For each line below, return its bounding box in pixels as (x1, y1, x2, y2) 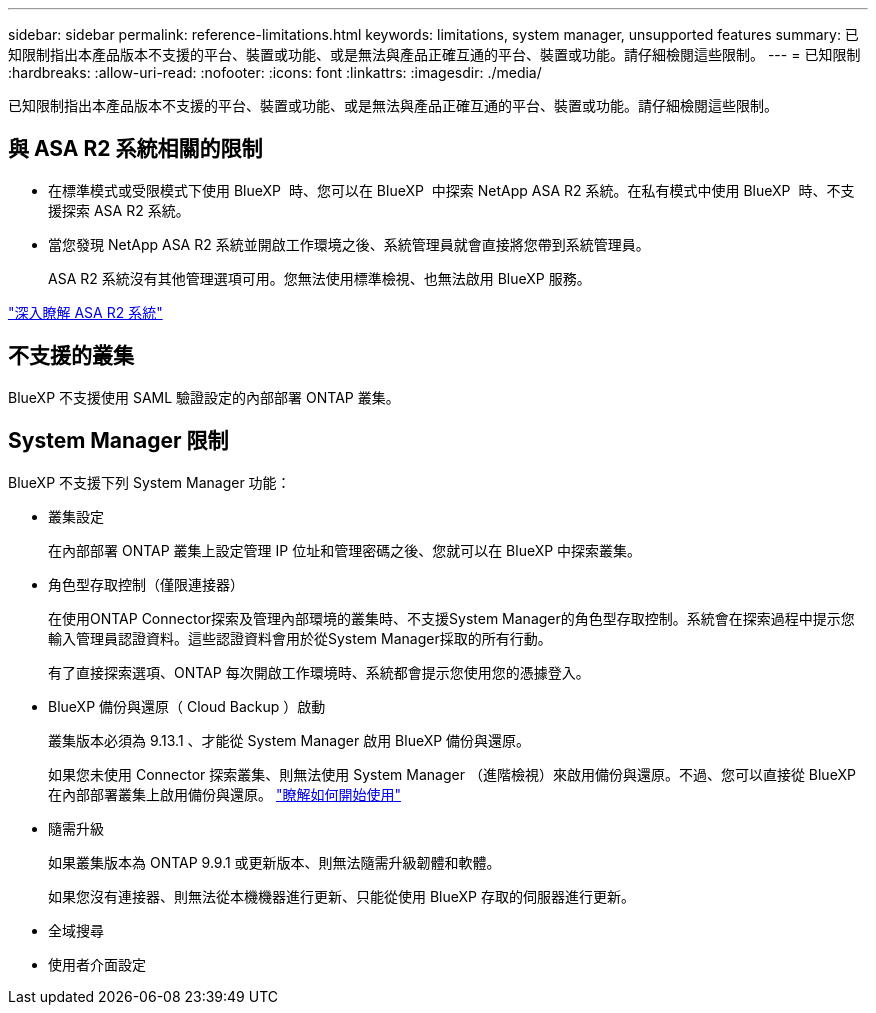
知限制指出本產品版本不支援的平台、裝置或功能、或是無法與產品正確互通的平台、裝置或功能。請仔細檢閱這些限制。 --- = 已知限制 (8, 46, 861, 63)
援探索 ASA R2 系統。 (48, 201, 190, 219)
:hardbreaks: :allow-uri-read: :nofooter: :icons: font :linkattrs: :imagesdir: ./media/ (8, 64, 542, 81)
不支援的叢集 (8, 343, 134, 369)
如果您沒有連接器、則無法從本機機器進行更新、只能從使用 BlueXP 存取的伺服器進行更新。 (48, 887, 635, 905)
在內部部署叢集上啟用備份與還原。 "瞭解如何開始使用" (48, 785, 401, 803)
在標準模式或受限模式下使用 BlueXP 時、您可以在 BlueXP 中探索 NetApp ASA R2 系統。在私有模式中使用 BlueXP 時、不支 (48, 181, 855, 199)
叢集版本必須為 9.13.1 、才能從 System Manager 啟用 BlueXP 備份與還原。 (48, 731, 531, 749)
